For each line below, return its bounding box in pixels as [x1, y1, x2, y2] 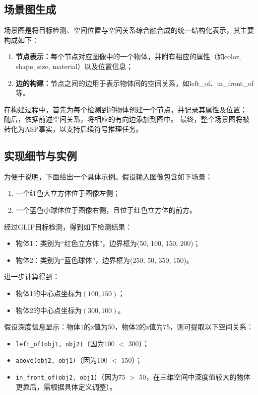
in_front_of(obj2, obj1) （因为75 [15, 372, 126, 382]
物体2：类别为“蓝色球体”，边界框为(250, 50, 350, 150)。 [15, 254, 193, 265]
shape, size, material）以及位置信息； [15, 61, 133, 71]
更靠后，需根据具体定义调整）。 [15, 381, 117, 392]
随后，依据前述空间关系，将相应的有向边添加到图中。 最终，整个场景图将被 [4, 114, 250, 124]
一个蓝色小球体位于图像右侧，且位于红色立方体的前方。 [15, 204, 196, 215]
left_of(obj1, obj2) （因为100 [15, 338, 115, 348]
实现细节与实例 [4, 148, 77, 163]
